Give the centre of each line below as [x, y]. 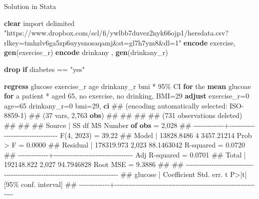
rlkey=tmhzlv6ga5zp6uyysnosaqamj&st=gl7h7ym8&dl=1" [93, 42]
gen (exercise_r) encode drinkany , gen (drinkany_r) [86, 52]
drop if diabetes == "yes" [44, 69]
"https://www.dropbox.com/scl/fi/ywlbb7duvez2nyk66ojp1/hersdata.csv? [116, 33]
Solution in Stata [30, 6]
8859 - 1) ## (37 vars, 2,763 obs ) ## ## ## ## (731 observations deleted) [123, 115]
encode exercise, [209, 42]
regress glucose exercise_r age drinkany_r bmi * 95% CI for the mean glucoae [128, 86]
